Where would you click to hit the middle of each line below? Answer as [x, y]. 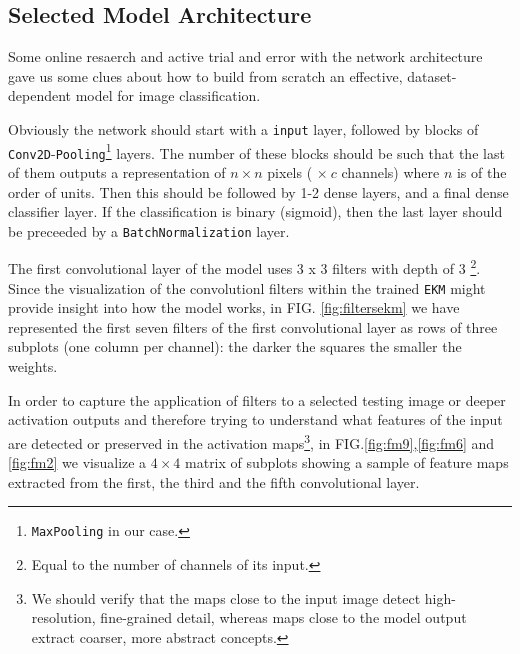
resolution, [63, 617]
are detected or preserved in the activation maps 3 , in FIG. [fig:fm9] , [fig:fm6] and [251, 441]
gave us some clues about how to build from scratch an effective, [205, 75]
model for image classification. [168, 95]
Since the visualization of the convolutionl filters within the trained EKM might [247, 287]
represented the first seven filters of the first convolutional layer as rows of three [253, 326]
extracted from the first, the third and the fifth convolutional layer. [214, 481]
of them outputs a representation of [117, 171]
